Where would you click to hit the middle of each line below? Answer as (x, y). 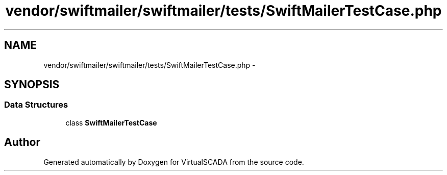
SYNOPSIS (32, 85)
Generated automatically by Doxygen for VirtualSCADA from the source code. (174, 162)
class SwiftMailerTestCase (111, 122)
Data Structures (36, 105)
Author (22, 142)
